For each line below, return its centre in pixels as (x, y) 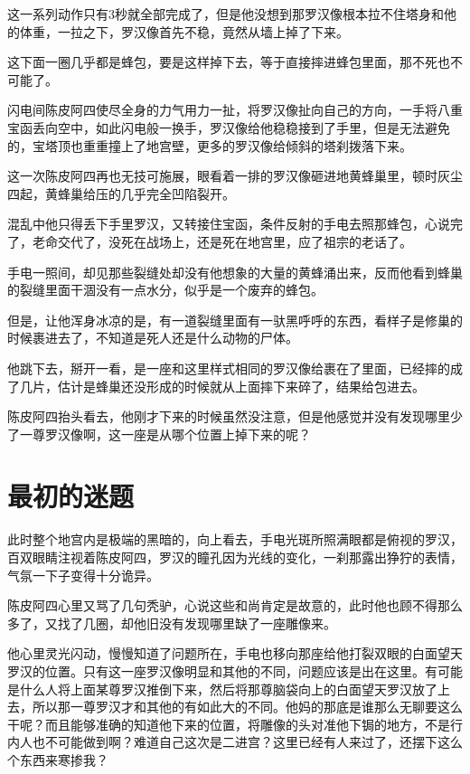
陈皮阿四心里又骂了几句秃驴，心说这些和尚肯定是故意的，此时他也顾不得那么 (235, 605)
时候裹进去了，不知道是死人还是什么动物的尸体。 (153, 338)
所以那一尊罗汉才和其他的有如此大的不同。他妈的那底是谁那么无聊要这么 (247, 707)
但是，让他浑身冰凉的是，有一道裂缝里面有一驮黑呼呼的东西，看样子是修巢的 (235, 320)
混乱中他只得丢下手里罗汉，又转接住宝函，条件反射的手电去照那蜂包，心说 (229, 224)
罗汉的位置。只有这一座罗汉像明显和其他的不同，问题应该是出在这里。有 (222, 670)
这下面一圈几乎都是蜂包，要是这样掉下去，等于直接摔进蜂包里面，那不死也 (229, 62)
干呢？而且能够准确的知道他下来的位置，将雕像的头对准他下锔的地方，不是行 (235, 724)
